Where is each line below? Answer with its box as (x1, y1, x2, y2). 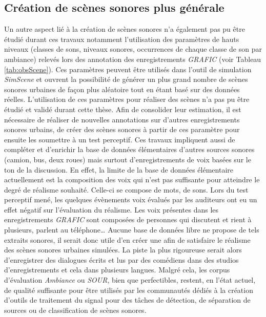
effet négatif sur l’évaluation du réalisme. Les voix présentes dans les (4, 204, 219, 215)
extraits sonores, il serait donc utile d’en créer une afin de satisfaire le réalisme (4, 234, 251, 245)
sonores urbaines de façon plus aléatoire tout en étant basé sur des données (4, 83, 240, 94)
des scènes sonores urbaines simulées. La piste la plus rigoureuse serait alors (4, 244, 242, 255)
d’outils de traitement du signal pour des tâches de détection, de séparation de (4, 294, 251, 305)
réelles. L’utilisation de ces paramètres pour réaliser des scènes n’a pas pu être (4, 94, 250, 104)
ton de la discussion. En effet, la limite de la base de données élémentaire (4, 164, 234, 175)
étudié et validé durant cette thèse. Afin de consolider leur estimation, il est (4, 103, 241, 114)
